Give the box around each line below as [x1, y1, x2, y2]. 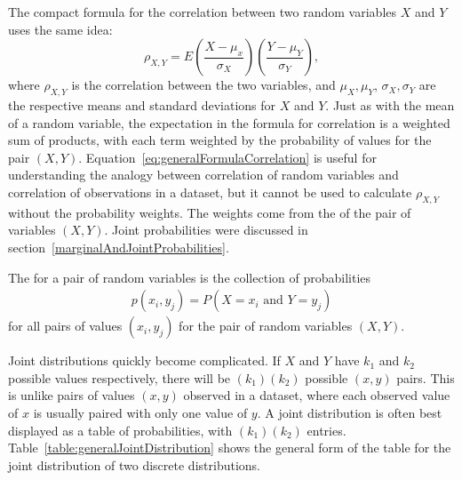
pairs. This [396, 368, 455, 387]
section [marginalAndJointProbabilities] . [8, 237, 229, 256]
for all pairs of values [8, 316, 123, 335]
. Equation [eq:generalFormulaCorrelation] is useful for [78, 148, 377, 166]
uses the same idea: [8, 20, 113, 38]
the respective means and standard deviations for [8, 95, 276, 114]
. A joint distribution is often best [257, 403, 442, 421]
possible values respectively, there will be [8, 368, 231, 387]
